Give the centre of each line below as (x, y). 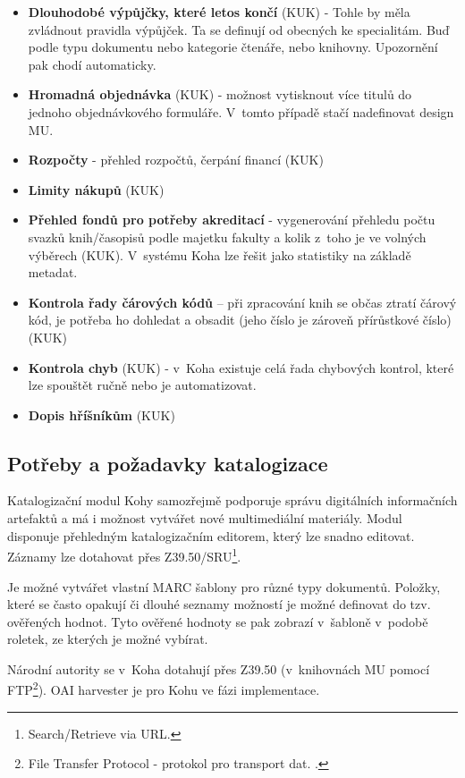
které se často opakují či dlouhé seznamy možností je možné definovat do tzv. (219, 604)
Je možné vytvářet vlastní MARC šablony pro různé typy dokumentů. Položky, (224, 586)
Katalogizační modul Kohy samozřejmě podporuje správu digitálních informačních (232, 500)
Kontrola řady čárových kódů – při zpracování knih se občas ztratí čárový (242, 302)
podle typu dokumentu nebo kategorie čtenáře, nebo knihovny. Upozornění (233, 47)
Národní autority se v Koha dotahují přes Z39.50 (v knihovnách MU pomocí (219, 668)
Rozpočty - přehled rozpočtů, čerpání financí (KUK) (176, 160)
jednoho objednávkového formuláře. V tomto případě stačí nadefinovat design (241, 111)
